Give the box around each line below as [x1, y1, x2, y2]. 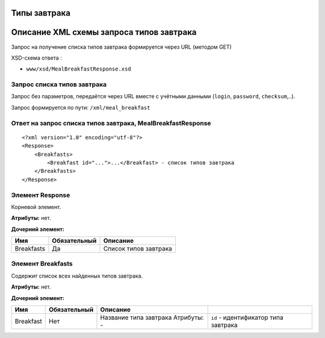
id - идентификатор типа [211, 313, 283, 322]
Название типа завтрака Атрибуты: [100, 313, 204, 322]
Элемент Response [11, 190, 70, 199]
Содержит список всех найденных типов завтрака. [11, 272, 143, 280]
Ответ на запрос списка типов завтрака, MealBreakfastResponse [11, 119, 211, 127]
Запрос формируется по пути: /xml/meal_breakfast [11, 104, 150, 111]
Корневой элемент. [11, 203, 61, 210]
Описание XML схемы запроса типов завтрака [11, 27, 197, 37]
